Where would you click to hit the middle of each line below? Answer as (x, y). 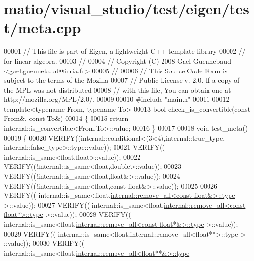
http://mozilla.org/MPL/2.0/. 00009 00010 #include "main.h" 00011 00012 (117, 99)
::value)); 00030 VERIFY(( (44, 243)
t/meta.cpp (43, 28)
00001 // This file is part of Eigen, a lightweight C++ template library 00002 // (125, 51)
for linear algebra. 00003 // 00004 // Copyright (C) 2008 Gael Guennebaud (117, 60)
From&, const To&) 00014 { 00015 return (66, 118)
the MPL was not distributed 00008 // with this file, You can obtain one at (117, 89)
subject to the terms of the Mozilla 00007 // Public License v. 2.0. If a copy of (122, 80)
